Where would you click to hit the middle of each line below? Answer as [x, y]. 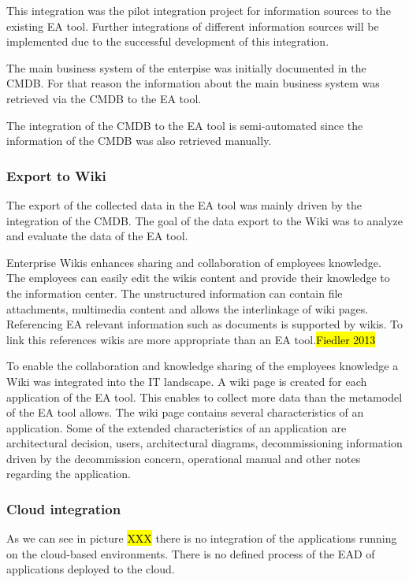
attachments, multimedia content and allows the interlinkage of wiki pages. [188, 308]
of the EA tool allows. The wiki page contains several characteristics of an [185, 412]
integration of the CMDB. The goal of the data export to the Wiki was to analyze [204, 220]
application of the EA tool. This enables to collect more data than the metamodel [204, 397]
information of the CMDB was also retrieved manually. [139, 141]
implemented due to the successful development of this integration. [168, 41]
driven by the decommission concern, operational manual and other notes [184, 458]
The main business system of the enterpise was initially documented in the [186, 67]
